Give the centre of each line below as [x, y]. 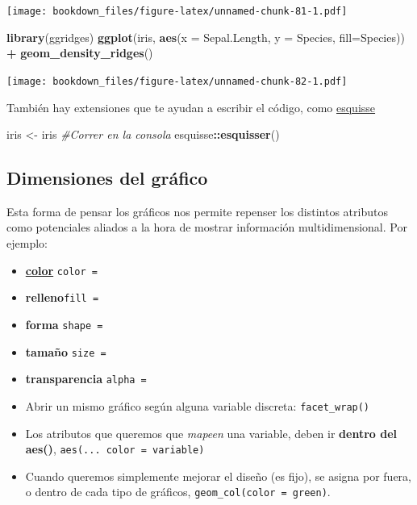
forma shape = [64, 324]
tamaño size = [66, 351]
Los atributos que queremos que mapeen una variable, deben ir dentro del [211, 433]
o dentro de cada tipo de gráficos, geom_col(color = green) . [178, 492]
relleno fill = [62, 297]
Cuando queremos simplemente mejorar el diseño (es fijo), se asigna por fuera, [218, 476]
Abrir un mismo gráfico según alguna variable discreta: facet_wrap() [198, 405]
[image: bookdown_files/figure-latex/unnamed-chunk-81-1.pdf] [177, 11]
